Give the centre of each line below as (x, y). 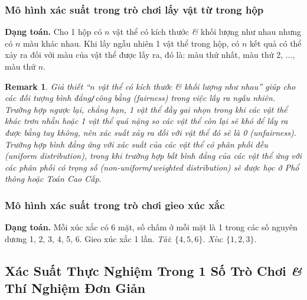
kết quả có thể (276, 43)
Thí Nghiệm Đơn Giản (75, 288)
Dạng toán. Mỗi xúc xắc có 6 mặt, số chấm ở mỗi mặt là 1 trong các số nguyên (151, 227)
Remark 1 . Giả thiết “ (48, 86)
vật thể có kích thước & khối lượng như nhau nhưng (207, 32)
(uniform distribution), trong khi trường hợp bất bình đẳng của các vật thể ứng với (153, 156)
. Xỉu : (213, 238)
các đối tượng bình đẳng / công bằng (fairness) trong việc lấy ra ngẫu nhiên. (140, 98)
